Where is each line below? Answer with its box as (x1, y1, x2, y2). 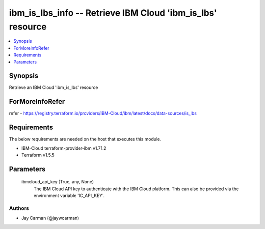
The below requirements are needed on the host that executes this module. (9, 136, 161, 142)
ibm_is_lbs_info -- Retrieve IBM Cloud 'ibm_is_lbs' (9, 7, 217, 18)
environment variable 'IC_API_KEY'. (33, 193, 105, 199)
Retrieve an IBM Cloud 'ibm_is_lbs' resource (9, 85, 98, 90)
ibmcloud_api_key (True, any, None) (21, 179, 94, 185)
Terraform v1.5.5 (21, 152, 55, 158)
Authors (9, 204, 29, 211)
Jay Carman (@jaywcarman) (21, 215, 79, 221)
